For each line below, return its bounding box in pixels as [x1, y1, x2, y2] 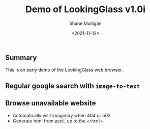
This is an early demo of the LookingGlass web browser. [5, 67, 123, 73]
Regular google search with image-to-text [5, 81, 140, 90]
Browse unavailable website [5, 99, 96, 108]
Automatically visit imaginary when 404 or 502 [12, 112, 111, 118]
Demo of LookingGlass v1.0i [25, 4, 146, 15]
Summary [5, 53, 37, 62]
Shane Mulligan [69, 20, 102, 26]
